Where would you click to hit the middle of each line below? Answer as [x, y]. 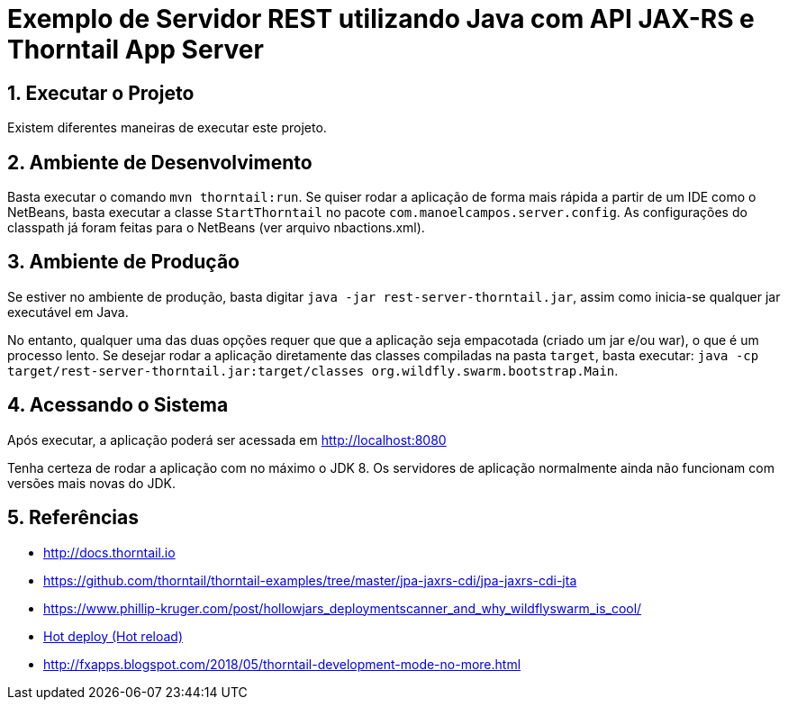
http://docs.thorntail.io [109, 552]
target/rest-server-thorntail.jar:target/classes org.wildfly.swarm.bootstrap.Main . [313, 370]
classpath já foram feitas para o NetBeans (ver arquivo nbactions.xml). [216, 228]
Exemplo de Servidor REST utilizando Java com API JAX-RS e [381, 19]
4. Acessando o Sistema [118, 405]
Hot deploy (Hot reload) [113, 636]
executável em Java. [68, 312]
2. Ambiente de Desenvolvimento [160, 162]
